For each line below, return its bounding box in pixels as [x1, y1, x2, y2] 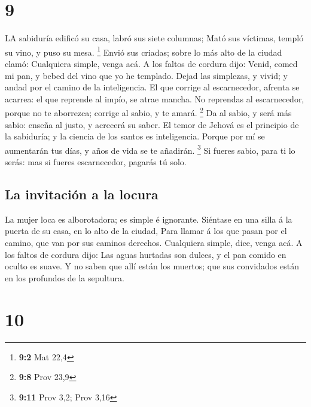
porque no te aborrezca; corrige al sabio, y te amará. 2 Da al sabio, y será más [5, 105, 292, 119]
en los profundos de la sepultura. [5, 271, 124, 284]
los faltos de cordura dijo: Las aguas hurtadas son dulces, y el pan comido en [5, 248, 286, 260]
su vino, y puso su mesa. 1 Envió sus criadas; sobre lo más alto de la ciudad [5, 44, 282, 58]
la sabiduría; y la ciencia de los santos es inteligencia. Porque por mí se [5, 130, 265, 142]
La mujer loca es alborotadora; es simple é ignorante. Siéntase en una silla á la [5, 212, 292, 225]
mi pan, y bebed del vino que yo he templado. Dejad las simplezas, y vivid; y [5, 69, 288, 81]
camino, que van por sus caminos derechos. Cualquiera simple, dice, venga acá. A [5, 236, 303, 249]
